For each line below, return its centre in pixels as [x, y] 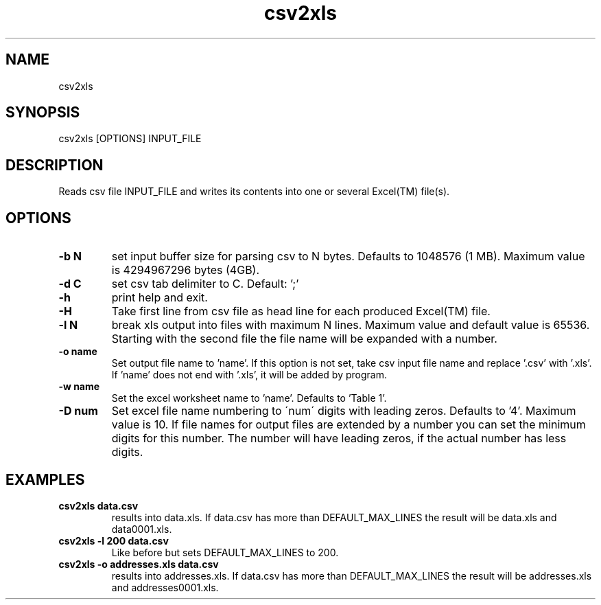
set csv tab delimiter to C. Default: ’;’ [205, 284]
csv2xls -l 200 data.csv [114, 540]
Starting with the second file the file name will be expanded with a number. [304, 339]
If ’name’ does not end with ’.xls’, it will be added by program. [249, 375]
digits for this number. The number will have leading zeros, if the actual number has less [339, 438]
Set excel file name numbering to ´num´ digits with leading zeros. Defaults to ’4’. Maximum [344, 411]
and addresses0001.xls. [165, 587]
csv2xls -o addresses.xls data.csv [139, 564]
